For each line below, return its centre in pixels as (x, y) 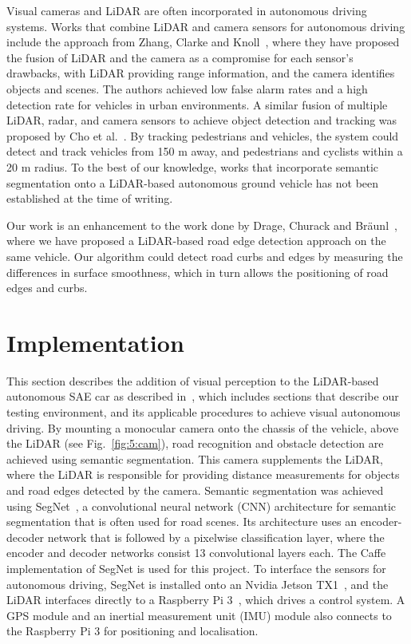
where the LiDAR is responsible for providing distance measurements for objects (203, 474)
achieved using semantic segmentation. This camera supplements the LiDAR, (195, 458)
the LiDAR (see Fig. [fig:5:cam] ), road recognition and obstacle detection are (195, 443)
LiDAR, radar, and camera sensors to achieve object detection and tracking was (202, 120)
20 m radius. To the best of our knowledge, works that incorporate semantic (192, 166)
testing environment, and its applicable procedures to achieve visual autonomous (204, 412)
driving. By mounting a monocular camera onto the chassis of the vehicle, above (203, 427)
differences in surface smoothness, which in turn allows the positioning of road (198, 272)
